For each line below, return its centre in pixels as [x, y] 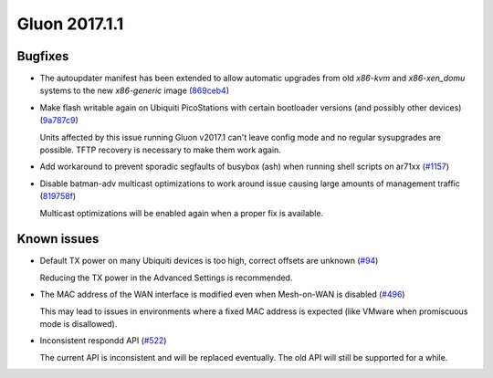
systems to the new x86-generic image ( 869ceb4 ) [135, 90]
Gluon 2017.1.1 [70, 24]
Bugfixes [43, 56]
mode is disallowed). [79, 324]
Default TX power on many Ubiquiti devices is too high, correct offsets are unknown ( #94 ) [209, 261]
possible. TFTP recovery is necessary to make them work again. [161, 150]
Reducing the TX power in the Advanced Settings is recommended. [166, 278]
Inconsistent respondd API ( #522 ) [103, 341]
